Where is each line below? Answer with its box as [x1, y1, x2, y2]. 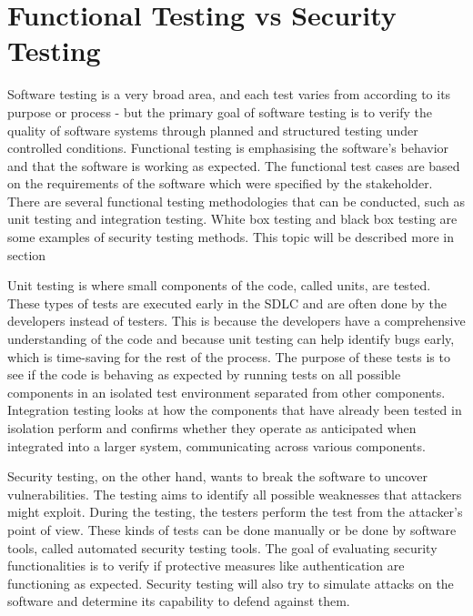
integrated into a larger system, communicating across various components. [7, 436, 426, 455]
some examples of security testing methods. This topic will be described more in [7, 227, 454, 247]
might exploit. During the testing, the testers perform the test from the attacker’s [7, 502, 463, 521]
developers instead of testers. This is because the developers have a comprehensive [7, 311, 466, 330]
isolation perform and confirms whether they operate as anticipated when [7, 419, 417, 437]
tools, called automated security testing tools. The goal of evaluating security [7, 538, 438, 557]
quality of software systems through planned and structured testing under [7, 120, 418, 139]
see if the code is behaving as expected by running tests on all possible [7, 365, 401, 384]
